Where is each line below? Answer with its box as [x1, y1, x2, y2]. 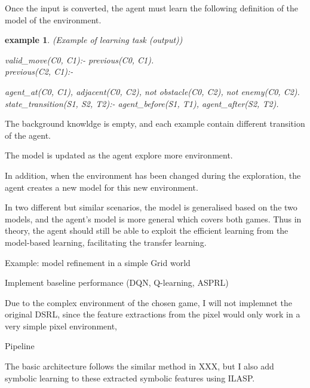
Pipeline [5, 340, 35, 352]
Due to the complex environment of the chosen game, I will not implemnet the [5, 296, 292, 308]
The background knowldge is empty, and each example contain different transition [5, 117, 305, 130]
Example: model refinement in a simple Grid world [5, 256, 191, 268]
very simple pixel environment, [5, 319, 117, 332]
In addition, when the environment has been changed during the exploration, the [5, 169, 301, 181]
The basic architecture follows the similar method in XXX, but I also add [5, 360, 274, 372]
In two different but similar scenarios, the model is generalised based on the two [5, 201, 297, 213]
